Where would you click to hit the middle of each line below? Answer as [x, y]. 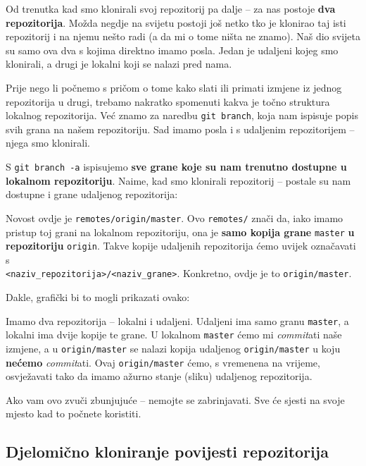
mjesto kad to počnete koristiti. [74, 413]
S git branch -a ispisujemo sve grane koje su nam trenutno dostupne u [176, 166]
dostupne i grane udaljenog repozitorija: [92, 194]
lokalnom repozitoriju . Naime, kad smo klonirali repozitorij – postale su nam [178, 180]
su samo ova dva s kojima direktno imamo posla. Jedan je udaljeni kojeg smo [172, 50]
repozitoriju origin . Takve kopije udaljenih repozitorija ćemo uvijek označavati [181, 246]
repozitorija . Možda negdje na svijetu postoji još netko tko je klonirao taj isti [176, 22]
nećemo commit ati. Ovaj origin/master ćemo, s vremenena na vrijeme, [163, 362]
